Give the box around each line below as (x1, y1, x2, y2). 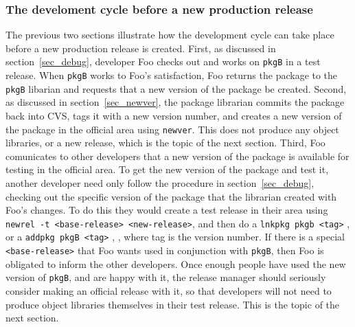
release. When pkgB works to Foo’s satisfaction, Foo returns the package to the (5, 68, 338, 82)
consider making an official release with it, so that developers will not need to (5, 284, 332, 297)
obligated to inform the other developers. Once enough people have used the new (5, 256, 346, 271)
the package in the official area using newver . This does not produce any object (5, 122, 339, 136)
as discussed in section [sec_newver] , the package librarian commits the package (5, 95, 345, 109)
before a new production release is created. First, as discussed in (5, 41, 276, 55)
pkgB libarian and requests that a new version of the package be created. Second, (5, 81, 347, 95)
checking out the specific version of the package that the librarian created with (5, 189, 337, 203)
